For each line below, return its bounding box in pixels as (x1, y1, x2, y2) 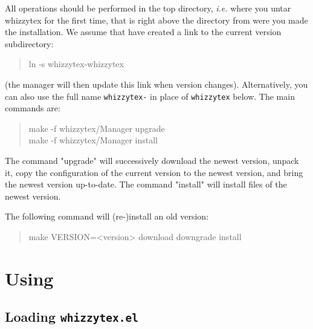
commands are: (5, 102, 60, 114)
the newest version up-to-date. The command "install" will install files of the (5, 178, 287, 191)
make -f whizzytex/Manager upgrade (28, 122, 165, 134)
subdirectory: (5, 37, 54, 50)
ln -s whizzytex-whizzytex (28, 57, 124, 70)
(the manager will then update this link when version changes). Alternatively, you (5, 77, 308, 90)
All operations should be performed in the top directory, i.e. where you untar (5, 2, 291, 14)
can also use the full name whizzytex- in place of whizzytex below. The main (5, 90, 295, 102)
